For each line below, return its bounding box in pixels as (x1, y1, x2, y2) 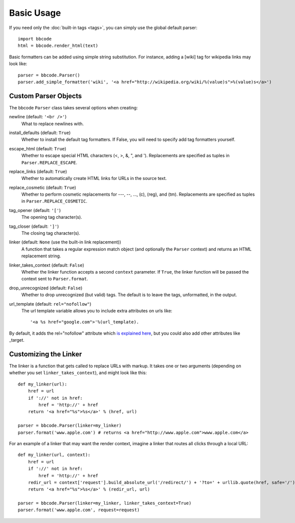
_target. (9, 337, 25, 343)
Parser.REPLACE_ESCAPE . (21, 159, 78, 165)
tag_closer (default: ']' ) (9, 223, 59, 229)
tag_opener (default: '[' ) (9, 207, 61, 213)
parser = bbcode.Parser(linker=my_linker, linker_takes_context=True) (18, 500, 192, 506)
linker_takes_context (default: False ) (9, 262, 85, 268)
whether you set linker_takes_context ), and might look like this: (9, 370, 147, 376)
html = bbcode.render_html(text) (18, 43, 98, 49)
